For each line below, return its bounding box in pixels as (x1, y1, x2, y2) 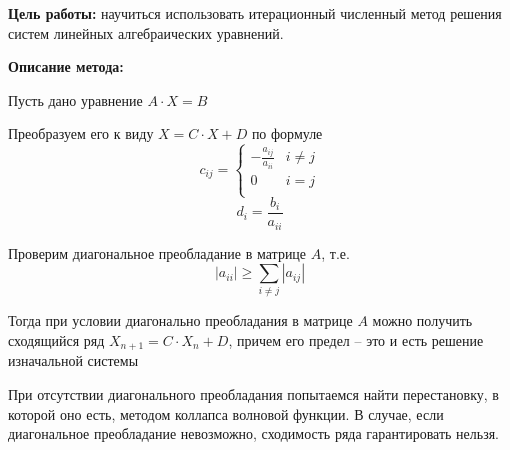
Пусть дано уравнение (8, 89, 143, 110)
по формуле (251, 123, 323, 144)
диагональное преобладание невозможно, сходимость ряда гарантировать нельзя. (8, 423, 500, 444)
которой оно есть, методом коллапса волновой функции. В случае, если (8, 403, 444, 424)
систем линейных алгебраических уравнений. (8, 22, 284, 43)
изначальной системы (8, 350, 139, 371)
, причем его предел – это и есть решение (228, 330, 484, 351)
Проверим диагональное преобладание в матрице (8, 242, 307, 263)
